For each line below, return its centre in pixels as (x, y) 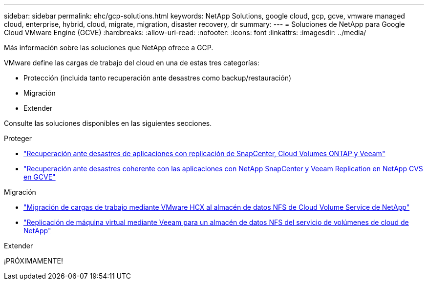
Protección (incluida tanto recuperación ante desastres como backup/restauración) (158, 78)
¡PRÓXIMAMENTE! (33, 261)
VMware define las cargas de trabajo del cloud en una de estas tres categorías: (132, 63)
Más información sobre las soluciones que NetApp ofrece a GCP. (109, 48)
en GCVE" (40, 177)
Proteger (18, 138)
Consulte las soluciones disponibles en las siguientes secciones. (108, 123)
